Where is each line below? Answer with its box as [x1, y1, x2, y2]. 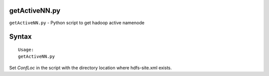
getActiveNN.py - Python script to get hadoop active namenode [9, 20, 144, 26]
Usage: [18, 47, 34, 52]
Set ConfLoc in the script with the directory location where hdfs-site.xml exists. [9, 65, 172, 71]
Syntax [9, 33, 32, 41]
